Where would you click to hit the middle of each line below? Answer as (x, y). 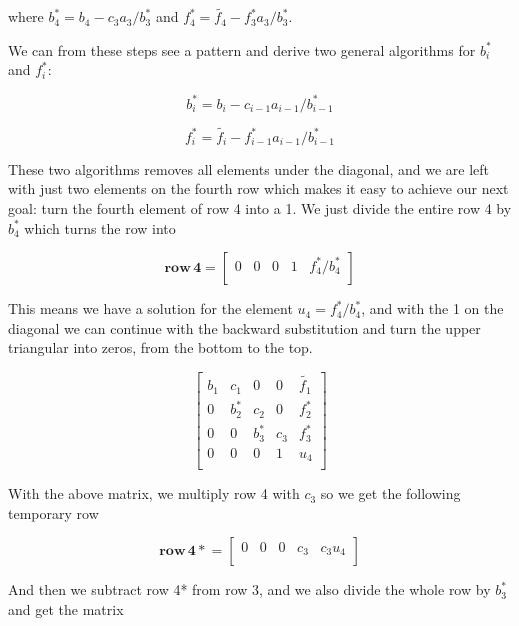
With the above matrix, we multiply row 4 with (154, 493)
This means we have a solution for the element (150, 308)
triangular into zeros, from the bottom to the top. (160, 347)
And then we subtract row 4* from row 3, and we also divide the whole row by (249, 589)
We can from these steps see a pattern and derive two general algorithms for (242, 49)
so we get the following (390, 493)
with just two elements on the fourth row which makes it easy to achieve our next (258, 188)
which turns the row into (100, 227)
